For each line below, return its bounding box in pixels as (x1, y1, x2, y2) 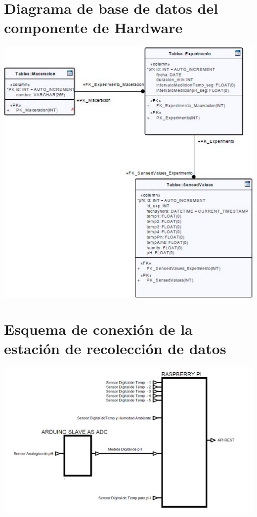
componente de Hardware (4, 17, 183, 38)
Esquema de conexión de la (4, 319, 193, 339)
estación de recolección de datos (4, 338, 226, 358)
